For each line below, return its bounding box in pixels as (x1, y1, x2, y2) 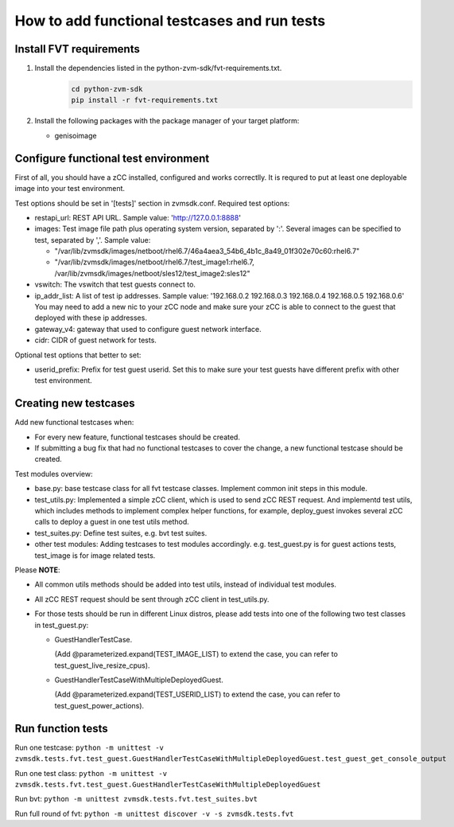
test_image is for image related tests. (34, 550, 156, 560)
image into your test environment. (14, 184, 126, 193)
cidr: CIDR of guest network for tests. (34, 335, 157, 345)
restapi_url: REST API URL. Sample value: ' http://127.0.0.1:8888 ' (34, 213, 242, 222)
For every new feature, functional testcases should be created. (34, 432, 240, 442)
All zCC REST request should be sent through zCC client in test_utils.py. (34, 594, 270, 604)
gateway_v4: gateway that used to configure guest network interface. (34, 324, 262, 334)
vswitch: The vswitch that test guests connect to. (34, 279, 196, 290)
